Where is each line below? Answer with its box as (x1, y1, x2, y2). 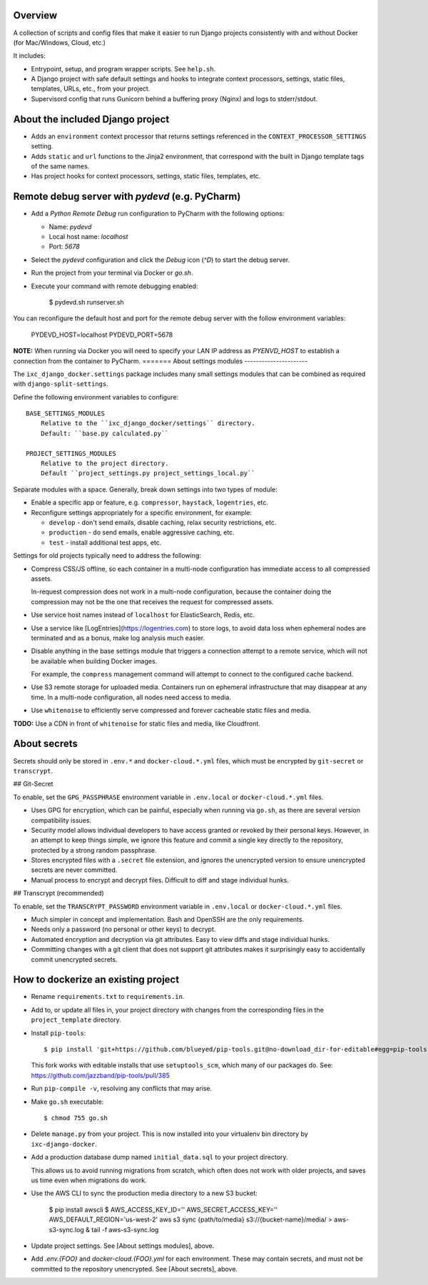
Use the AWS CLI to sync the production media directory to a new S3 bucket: (31, 1189, 258, 1198)
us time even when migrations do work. (31, 1176, 147, 1184)
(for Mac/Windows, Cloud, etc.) (13, 38, 106, 46)
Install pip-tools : (31, 1028, 86, 1037)
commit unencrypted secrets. (31, 955, 118, 963)
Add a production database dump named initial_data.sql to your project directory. (31, 1153, 288, 1162)
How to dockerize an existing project (13, 974, 180, 986)
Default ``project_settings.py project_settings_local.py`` (40, 469, 256, 477)
